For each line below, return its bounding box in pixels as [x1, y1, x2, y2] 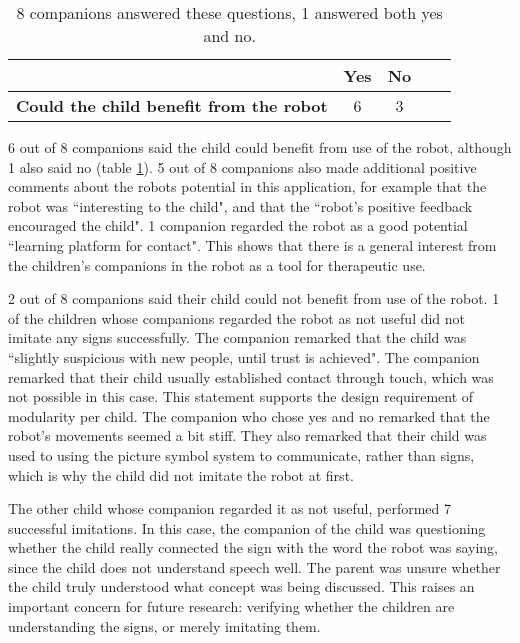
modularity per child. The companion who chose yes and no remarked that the [8, 405, 490, 426]
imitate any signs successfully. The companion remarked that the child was [8, 327, 467, 348]
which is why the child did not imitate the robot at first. [8, 464, 354, 485]
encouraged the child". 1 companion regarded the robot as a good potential [8, 215, 468, 236]
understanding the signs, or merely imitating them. [8, 615, 321, 636]
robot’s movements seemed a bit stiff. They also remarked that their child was [8, 425, 487, 446]
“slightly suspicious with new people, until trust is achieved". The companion [8, 346, 480, 367]
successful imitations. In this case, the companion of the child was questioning [8, 517, 486, 538]
